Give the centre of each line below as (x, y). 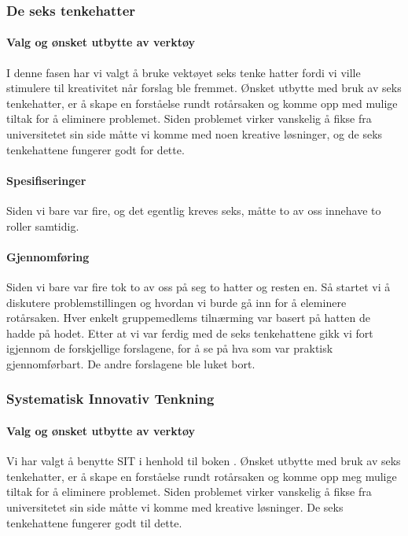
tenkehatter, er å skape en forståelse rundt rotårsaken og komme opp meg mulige (202, 476)
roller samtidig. (43, 225)
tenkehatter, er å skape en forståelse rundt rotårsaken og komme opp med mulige (202, 103)
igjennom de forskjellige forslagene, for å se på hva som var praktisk (170, 348)
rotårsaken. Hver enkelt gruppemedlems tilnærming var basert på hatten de (188, 318)
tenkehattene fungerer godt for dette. (96, 149)
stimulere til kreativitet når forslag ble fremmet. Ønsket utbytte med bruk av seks (204, 88)
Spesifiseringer (46, 180)
